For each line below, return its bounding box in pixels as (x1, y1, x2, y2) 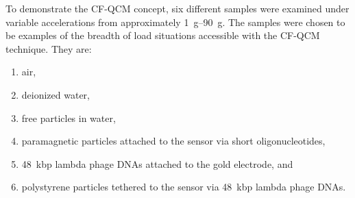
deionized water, (21, 87, 90, 101)
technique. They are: (5, 41, 92, 55)
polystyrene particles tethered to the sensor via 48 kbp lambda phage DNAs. (21, 180, 346, 194)
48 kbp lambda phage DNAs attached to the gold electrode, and (21, 156, 293, 171)
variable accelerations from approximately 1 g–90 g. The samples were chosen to (5, 14, 345, 29)
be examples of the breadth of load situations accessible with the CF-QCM (5, 28, 320, 42)
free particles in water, (21, 110, 116, 125)
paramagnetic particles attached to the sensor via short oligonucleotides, (21, 134, 326, 148)
